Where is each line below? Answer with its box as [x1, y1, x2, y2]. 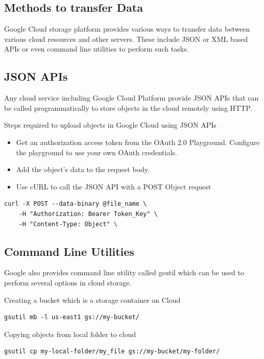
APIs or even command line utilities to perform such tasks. [4, 43, 189, 54]
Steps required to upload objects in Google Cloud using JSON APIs [4, 119, 217, 130]
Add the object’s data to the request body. [16, 164, 150, 175]
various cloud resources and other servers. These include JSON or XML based [4, 33, 248, 44]
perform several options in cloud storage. [4, 277, 132, 288]
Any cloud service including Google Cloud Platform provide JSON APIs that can [4, 92, 259, 103]
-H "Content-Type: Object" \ [18, 220, 117, 228]
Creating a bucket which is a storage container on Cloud [4, 294, 181, 305]
